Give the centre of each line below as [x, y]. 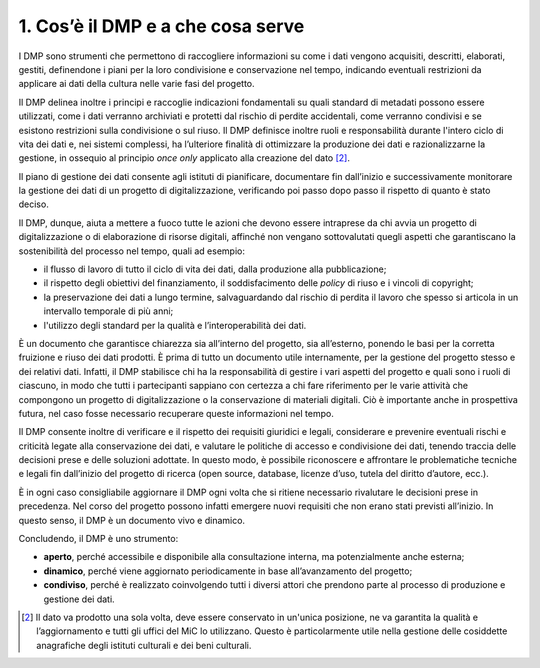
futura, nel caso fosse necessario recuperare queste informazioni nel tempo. [176, 413]
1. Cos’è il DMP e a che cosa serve [161, 26]
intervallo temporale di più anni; [108, 311]
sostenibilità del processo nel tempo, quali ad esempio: [131, 251]
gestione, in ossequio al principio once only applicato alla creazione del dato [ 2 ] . [184, 158]
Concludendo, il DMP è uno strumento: [98, 539]
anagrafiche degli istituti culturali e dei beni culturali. [144, 645]
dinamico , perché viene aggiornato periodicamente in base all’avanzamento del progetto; [228, 571]
